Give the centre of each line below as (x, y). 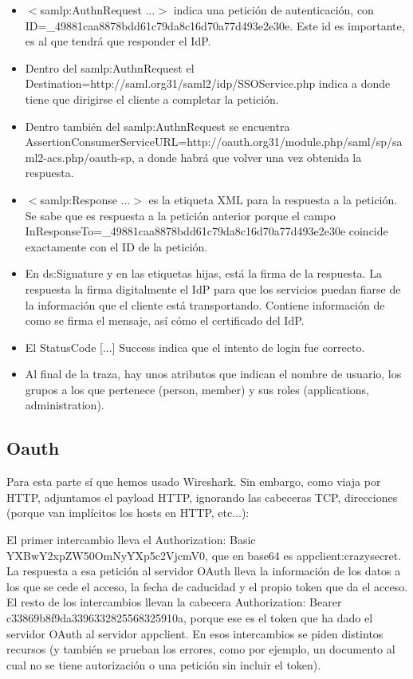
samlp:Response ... (85, 199)
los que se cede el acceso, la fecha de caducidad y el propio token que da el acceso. (207, 586)
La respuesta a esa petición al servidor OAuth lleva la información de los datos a (204, 571)
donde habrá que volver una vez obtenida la (255, 157)
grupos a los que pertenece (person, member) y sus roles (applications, (197, 389)
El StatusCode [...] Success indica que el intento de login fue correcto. (195, 347)
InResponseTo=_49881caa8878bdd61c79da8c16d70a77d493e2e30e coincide (206, 231)
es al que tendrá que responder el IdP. (118, 41)
